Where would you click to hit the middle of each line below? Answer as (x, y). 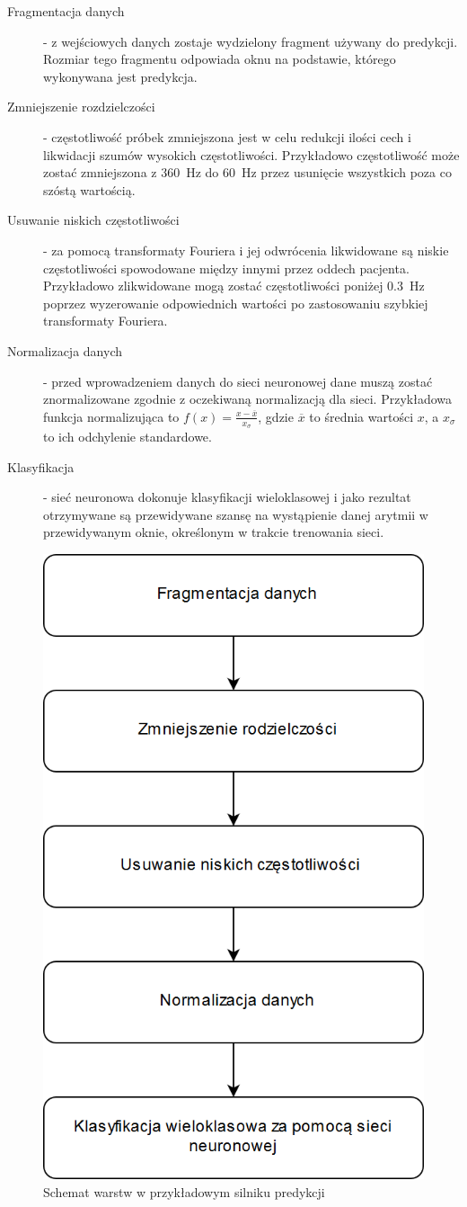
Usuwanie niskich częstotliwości (93, 220)
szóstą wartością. (89, 189)
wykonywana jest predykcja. (120, 76)
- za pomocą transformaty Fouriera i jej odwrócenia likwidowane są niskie (246, 250)
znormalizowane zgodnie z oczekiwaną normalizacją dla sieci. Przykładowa (247, 399)
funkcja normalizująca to (111, 416)
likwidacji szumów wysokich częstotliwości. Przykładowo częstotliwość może (251, 154)
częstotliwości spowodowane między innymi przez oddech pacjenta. (226, 268)
